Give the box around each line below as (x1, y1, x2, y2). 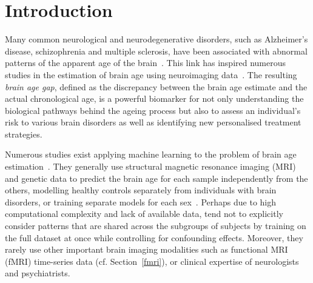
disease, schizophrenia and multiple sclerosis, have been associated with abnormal (5, 44, 308, 57)
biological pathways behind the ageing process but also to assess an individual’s (5, 104, 301, 116)
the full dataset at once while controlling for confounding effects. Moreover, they (5, 231, 303, 244)
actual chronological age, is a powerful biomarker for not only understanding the (5, 92, 304, 105)
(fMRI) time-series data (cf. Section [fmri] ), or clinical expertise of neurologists (5, 255, 299, 267)
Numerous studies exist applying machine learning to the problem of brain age (5, 148, 297, 161)
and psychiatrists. (5, 267, 70, 279)
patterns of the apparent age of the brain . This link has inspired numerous (5, 56, 286, 69)
